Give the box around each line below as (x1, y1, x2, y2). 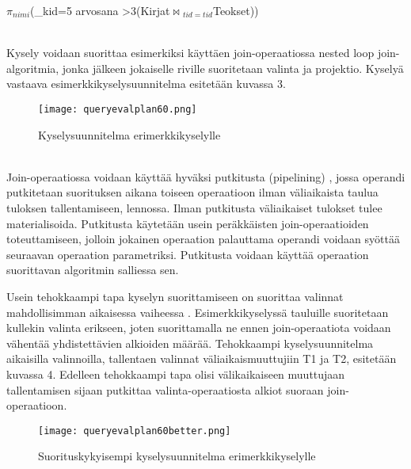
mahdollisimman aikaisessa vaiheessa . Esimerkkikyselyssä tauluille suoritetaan (6, 303, 389, 320)
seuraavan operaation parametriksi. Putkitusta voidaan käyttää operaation (6, 246, 369, 262)
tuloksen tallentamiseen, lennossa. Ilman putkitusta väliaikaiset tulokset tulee (6, 200, 382, 215)
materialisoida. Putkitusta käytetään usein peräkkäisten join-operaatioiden (6, 215, 369, 231)
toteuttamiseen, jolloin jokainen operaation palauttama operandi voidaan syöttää (6, 231, 400, 247)
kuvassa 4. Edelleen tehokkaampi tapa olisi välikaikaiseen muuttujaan (6, 365, 345, 382)
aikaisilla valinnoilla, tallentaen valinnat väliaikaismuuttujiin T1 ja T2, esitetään (6, 350, 397, 367)
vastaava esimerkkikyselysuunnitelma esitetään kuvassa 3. (6, 75, 286, 92)
